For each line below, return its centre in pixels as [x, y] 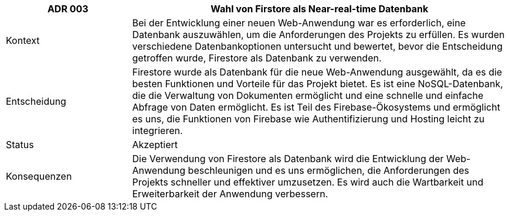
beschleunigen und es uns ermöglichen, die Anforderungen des [328, 170]
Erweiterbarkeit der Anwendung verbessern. [230, 194]
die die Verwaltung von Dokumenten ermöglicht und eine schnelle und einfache [308, 95]
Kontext [23, 40]
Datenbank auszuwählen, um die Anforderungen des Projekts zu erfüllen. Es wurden [318, 35]
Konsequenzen [39, 176]
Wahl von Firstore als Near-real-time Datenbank [320, 9]
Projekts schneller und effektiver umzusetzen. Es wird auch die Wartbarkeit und [308, 182]
